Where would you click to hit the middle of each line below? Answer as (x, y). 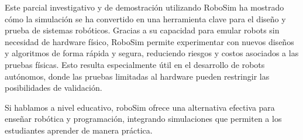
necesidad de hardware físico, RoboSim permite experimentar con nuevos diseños (149, 41)
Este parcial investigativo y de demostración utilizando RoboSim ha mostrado (144, 7)
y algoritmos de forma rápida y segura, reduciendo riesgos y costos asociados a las (152, 53)
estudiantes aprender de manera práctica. (79, 130)
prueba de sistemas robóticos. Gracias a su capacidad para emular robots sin (142, 30)
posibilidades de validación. (54, 88)
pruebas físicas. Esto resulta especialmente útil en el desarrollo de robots (135, 64)
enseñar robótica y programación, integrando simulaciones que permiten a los (143, 119)
